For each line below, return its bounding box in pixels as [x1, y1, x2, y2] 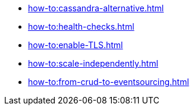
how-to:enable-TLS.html [28, 40, 123, 50]
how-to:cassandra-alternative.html [28, 3, 164, 13]
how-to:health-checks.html [28, 21, 134, 32]
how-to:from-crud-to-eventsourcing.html [28, 77, 189, 87]
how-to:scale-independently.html [28, 58, 158, 68]
